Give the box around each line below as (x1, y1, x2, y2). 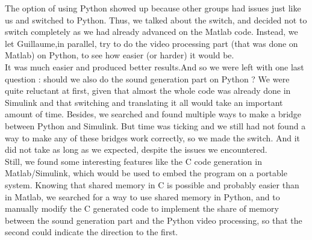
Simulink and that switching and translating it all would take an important (5, 96, 283, 108)
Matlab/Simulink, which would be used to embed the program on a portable (5, 167, 287, 179)
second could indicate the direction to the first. (5, 226, 178, 238)
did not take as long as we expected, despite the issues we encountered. (5, 143, 267, 156)
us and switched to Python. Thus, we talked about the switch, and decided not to (5, 13, 307, 26)
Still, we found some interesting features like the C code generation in (5, 155, 262, 167)
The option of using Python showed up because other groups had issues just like (5, 2, 301, 14)
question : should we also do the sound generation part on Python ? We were (5, 72, 290, 85)
